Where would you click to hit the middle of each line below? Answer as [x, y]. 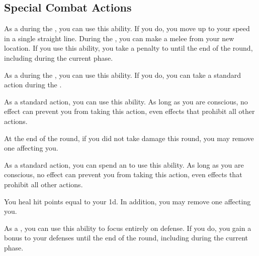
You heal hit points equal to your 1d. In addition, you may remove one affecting [127, 201]
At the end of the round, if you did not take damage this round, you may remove [129, 138]
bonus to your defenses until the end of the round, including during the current [126, 238]
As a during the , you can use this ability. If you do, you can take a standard [122, 75]
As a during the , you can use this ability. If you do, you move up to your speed [127, 28]
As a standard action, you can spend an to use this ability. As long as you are [124, 164]
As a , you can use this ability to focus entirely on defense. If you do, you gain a [128, 228]
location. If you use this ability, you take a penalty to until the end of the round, [128, 48]
